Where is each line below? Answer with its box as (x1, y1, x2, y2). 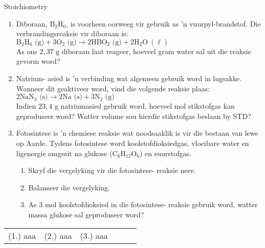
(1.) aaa (8, 229, 36, 241)
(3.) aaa (80, 229, 108, 241)
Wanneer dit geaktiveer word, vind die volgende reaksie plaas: (16, 83, 210, 93)
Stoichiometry (4, 1, 48, 11)
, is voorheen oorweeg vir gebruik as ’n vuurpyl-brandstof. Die (66, 18, 261, 29)
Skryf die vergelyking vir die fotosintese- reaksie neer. (28, 165, 196, 176)
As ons (16, 45, 37, 56)
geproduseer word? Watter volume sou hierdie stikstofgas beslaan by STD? (16, 110, 251, 121)
